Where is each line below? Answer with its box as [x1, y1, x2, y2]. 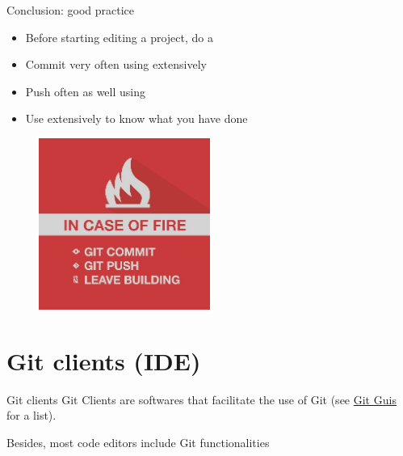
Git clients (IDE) [6, 344, 201, 377]
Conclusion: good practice [6, 2, 135, 18]
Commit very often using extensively [25, 56, 207, 73]
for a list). [6, 407, 57, 424]
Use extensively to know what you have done [25, 110, 248, 127]
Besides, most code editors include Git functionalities [6, 433, 270, 450]
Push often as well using [25, 82, 146, 99]
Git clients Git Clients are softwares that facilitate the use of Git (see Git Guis [6, 391, 397, 407]
